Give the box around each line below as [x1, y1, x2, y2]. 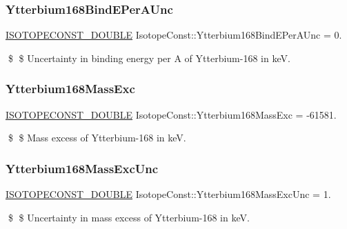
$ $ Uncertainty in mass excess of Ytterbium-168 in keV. [8, 210, 250, 224]
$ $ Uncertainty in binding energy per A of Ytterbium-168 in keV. [8, 50, 290, 65]
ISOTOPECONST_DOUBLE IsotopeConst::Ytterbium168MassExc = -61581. [6, 107, 337, 121]
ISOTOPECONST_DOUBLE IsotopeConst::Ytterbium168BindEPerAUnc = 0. [6, 28, 342, 42]
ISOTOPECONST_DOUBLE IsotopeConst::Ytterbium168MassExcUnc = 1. [6, 187, 331, 201]
